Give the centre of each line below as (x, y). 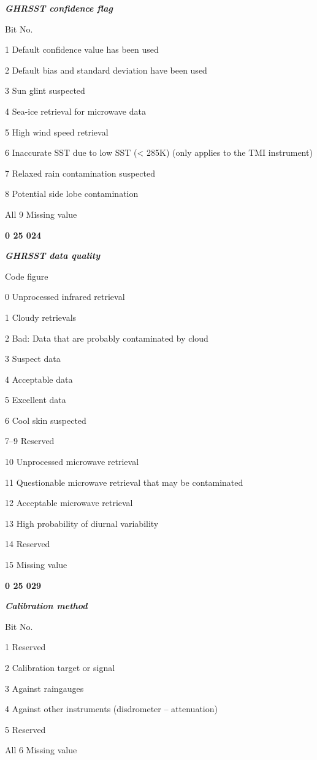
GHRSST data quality (53, 255)
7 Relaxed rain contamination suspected (80, 173)
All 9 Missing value (41, 214)
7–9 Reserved (30, 441)
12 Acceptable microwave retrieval (69, 503)
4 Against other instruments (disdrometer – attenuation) (111, 709)
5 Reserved (25, 729)
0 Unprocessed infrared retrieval (65, 297)
